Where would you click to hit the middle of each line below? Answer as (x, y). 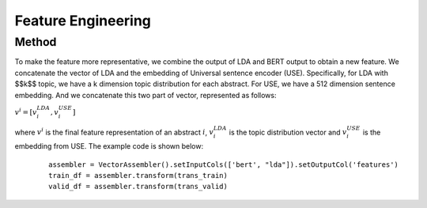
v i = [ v (26, 112)
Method (36, 42)
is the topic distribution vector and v (288, 132)
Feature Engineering (83, 21)
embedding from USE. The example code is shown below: (109, 146)
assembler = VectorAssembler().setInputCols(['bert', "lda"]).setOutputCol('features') (224, 165)
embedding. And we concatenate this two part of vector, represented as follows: (145, 95)
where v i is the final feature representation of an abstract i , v (114, 132)
